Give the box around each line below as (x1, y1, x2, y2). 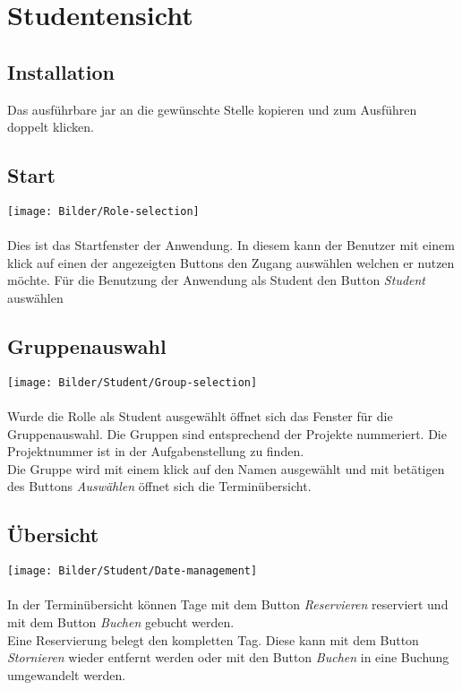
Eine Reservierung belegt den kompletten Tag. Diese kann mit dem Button (7, 630, 419, 649)
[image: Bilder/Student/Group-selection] (7, 375, 258, 389)
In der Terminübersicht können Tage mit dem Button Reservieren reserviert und (7, 595, 449, 614)
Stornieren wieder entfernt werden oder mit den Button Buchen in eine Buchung (7, 648, 449, 667)
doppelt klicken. (7, 117, 94, 136)
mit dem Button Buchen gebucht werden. (7, 613, 235, 632)
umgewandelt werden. (7, 665, 126, 684)
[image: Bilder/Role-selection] (7, 204, 200, 218)
